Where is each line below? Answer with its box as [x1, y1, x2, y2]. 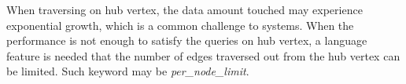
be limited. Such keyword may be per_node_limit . [6, 63, 249, 79]
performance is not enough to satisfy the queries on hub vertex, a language [6, 32, 367, 49]
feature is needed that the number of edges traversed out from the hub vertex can [6, 47, 400, 64]
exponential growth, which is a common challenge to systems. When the [6, 16, 354, 33]
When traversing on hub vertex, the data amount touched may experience [6, 2, 363, 17]
